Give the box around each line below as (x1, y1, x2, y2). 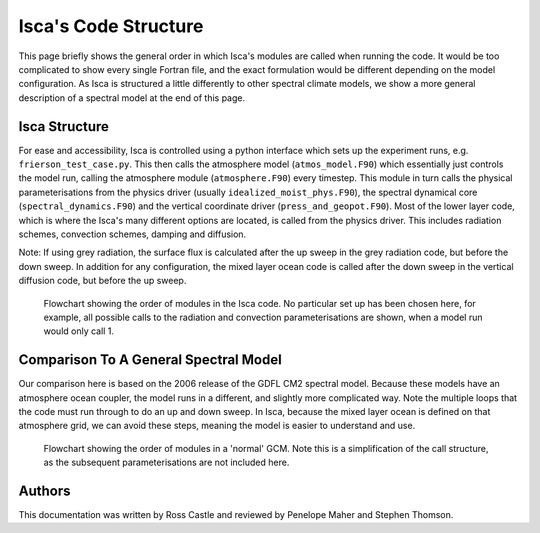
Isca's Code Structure (18, 15, 204, 37)
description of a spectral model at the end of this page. (18, 91, 245, 104)
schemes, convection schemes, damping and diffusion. (18, 228, 247, 240)
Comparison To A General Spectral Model (18, 351, 282, 369)
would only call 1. (43, 325, 115, 337)
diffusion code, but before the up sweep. (18, 275, 187, 287)
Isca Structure (18, 118, 110, 135)
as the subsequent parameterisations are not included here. (43, 456, 290, 469)
